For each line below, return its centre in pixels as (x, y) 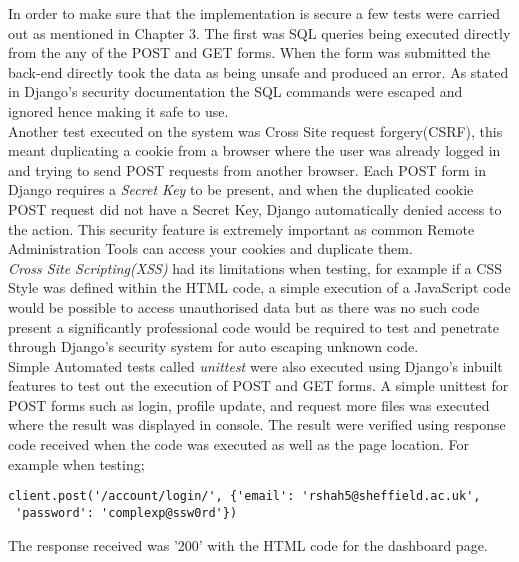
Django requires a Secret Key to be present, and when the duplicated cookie (241, 189)
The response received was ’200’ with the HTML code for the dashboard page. (248, 544)
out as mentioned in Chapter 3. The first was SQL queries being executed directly (259, 32)
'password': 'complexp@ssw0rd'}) (126, 512)
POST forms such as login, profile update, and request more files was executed (249, 404)
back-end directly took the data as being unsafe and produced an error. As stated (258, 71)
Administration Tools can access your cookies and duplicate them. (210, 248)
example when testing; (76, 463)
